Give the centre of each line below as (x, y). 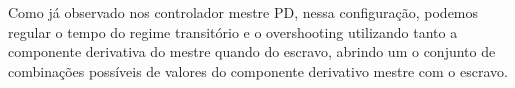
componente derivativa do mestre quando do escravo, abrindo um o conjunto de (252, 51)
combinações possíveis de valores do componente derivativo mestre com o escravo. (258, 70)
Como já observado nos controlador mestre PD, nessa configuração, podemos (243, 12)
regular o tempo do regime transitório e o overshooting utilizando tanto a (233, 31)
